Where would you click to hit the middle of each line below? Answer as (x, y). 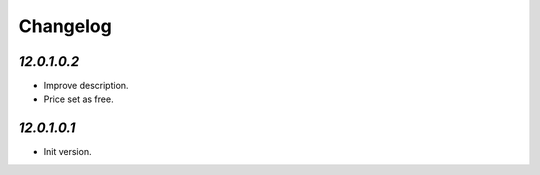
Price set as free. (78, 99)
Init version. (67, 152)
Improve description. (86, 86)
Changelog (65, 26)
